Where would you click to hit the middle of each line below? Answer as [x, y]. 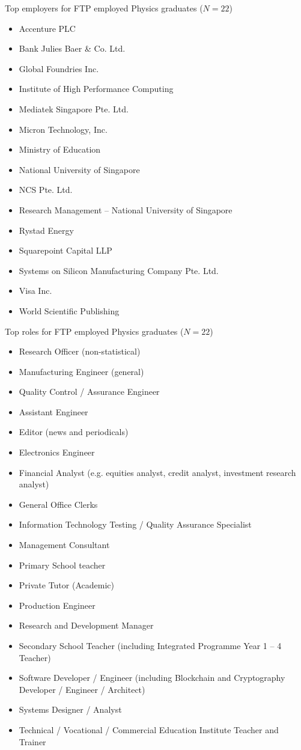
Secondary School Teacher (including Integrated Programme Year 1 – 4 [150, 645]
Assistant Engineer [53, 411]
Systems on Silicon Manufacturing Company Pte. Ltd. [119, 270]
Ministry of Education [60, 149]
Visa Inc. [35, 291]
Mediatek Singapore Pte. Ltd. [74, 108]
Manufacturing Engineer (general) [81, 371]
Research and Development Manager [86, 625]
